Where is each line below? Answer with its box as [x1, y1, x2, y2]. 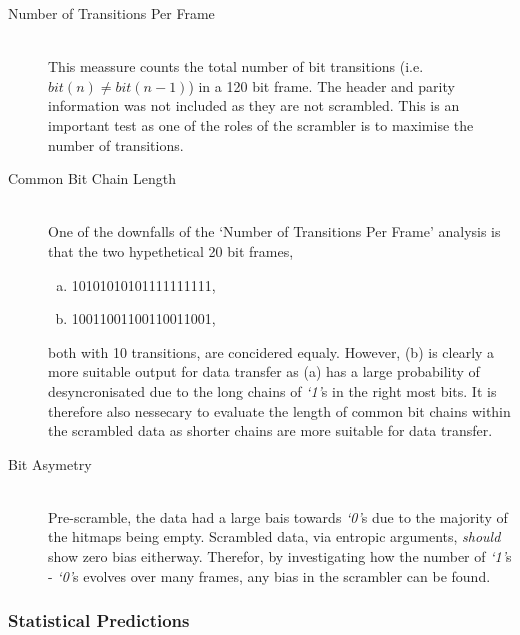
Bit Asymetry [8, 453, 92, 474]
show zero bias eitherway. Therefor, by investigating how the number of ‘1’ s [48, 546, 512, 567]
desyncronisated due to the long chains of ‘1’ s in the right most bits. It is [48, 380, 497, 401]
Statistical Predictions [8, 608, 190, 633]
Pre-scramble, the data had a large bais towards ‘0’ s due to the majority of [48, 506, 508, 527]
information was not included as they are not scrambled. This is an [48, 95, 460, 116]
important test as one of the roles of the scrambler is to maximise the [48, 114, 474, 135]
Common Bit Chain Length [8, 168, 176, 189]
